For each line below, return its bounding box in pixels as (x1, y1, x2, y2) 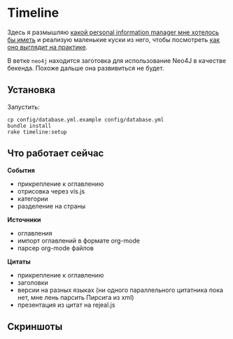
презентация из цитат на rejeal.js (17, 301, 115, 309)
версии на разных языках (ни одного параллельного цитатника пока (17, 285, 224, 294)
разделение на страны (17, 201, 86, 210)
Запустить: (7, 103, 40, 111)
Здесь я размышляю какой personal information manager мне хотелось (7, 28, 219, 36)
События (7, 166, 35, 174)
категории (17, 194, 49, 203)
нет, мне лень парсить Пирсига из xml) (17, 293, 134, 301)
